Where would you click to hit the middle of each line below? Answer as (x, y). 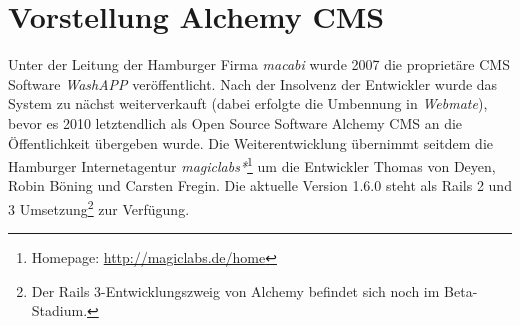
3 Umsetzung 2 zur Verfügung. (99, 207)
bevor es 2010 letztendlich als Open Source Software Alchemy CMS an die (235, 122)
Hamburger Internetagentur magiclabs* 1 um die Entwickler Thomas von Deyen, (252, 164)
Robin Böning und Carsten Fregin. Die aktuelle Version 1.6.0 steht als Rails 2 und (260, 185)
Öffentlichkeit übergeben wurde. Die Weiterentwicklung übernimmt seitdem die (250, 142)
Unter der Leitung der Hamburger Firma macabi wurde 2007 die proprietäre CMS (259, 64)
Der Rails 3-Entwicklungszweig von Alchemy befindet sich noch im (235, 290)
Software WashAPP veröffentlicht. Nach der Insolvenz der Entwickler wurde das (253, 83)
